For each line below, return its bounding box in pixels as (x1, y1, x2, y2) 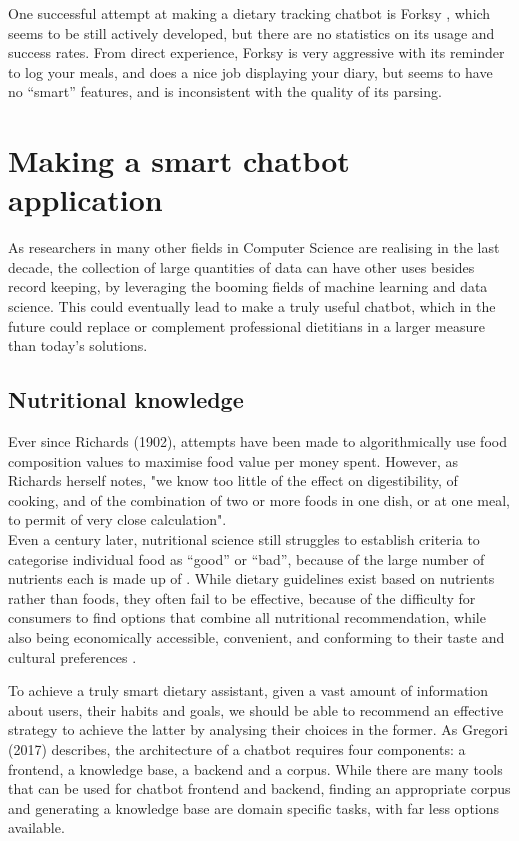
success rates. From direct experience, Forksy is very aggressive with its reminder (8, 42, 505, 63)
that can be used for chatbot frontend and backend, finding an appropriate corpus (8, 778, 511, 799)
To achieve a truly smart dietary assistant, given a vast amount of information (8, 680, 489, 701)
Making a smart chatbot (8, 140, 350, 181)
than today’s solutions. (8, 335, 148, 356)
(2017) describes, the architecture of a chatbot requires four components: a (8, 738, 466, 759)
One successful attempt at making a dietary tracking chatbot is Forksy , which (8, 3, 491, 23)
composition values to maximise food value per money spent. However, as (8, 450, 458, 471)
